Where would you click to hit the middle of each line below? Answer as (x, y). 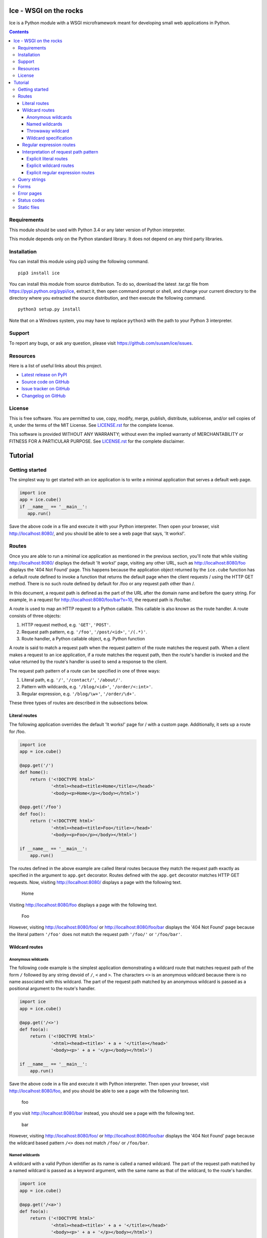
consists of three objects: (35, 616)
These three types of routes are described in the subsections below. (79, 703)
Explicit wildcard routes (50, 165)
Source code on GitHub (45, 382)
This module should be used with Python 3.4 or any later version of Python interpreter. (97, 230)
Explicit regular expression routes (61, 172)
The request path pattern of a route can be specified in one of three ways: (85, 671)
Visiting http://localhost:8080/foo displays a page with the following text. (83, 905)
